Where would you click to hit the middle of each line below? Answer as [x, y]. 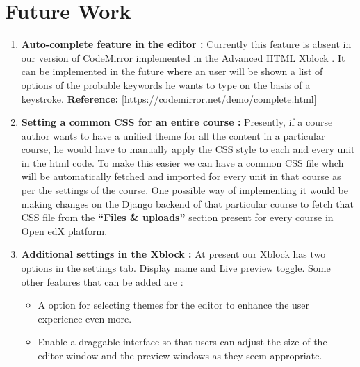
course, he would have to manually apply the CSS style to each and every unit [188, 149]
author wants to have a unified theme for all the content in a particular [173, 135]
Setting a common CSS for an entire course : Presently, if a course [177, 122]
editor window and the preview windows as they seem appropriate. [180, 355]
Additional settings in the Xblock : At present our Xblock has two [173, 254]
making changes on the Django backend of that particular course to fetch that [187, 203]
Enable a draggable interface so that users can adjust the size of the [182, 342]
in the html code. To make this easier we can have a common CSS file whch [182, 162]
